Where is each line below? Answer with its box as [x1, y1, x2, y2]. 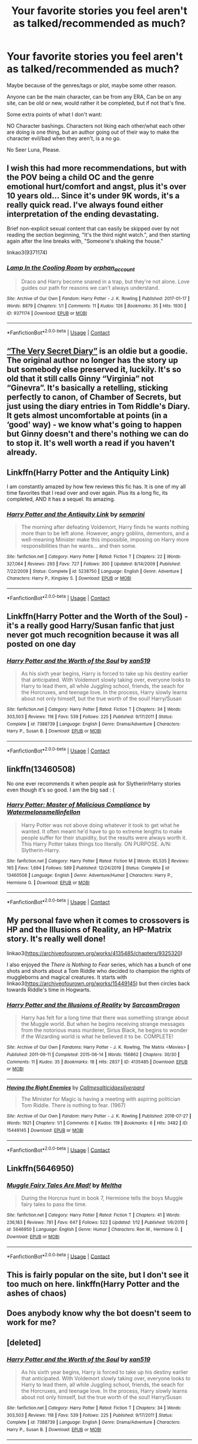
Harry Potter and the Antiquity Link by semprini [6, 511, 145, 519]
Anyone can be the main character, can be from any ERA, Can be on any [6, 93, 182, 100]
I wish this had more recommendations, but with [6, 163, 187, 173]
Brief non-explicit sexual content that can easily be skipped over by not [6, 225, 179, 232]
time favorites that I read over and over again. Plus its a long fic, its [6, 489, 168, 496]
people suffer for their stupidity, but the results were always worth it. [21, 834, 187, 841]
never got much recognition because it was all [6, 630, 179, 640]
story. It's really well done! [6, 934, 106, 944]
